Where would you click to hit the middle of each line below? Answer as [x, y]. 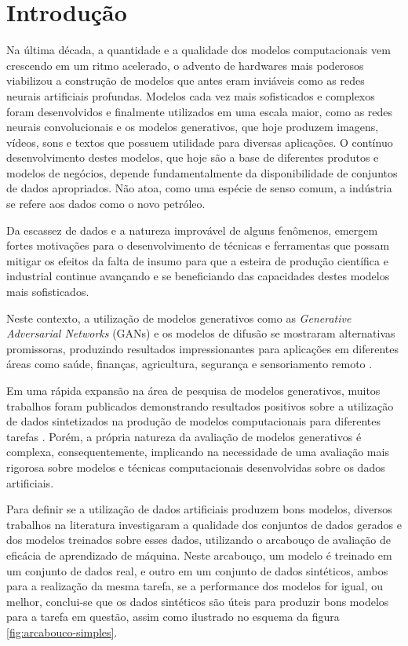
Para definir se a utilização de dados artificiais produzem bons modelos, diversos [199, 509]
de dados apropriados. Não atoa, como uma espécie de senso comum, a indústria [199, 188]
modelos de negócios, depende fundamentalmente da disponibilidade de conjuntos [202, 172]
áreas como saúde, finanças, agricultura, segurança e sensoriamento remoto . [189, 364]
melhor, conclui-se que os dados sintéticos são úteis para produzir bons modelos [198, 601]
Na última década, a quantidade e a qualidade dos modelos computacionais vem [199, 50]
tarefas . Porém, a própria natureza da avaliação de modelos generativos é [184, 436]
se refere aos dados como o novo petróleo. [106, 204]
